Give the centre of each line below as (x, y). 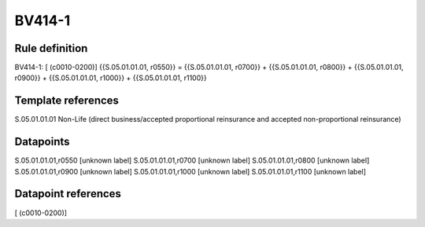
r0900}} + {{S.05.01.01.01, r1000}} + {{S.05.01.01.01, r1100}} (111, 78)
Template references (67, 101)
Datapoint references (68, 194)
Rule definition (51, 48)
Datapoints (42, 142)
